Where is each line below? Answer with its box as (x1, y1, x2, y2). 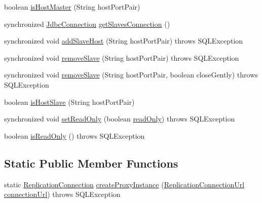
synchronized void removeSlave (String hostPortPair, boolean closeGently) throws (4, 69, 258, 80)
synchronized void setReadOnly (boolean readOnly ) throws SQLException (4, 113, 235, 124)
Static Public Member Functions (4, 155, 178, 171)
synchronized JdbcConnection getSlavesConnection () (4, 18, 170, 29)
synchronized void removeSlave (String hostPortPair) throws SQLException (4, 52, 239, 63)
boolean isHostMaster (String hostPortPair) (4, 2, 140, 12)
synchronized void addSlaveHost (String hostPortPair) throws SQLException (4, 35, 243, 46)
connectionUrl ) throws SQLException (4, 189, 121, 199)
